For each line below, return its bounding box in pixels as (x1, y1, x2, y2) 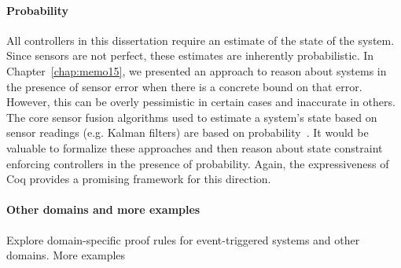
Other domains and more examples (6, 201, 200, 218)
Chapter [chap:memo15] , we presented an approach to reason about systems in (6, 62, 387, 79)
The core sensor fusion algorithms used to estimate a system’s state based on (6, 108, 377, 125)
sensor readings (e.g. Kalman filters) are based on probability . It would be (6, 124, 369, 141)
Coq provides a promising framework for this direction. (6, 171, 271, 187)
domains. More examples (6, 247, 126, 263)
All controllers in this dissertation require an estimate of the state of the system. (6, 31, 395, 48)
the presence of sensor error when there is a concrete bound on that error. (6, 78, 362, 94)
